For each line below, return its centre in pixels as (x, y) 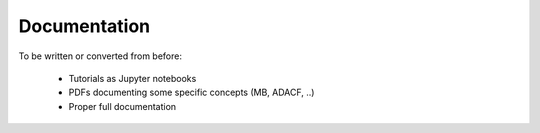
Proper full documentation (122, 106)
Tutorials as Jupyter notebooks (132, 78)
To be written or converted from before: (100, 56)
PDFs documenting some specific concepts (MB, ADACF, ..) (191, 92)
